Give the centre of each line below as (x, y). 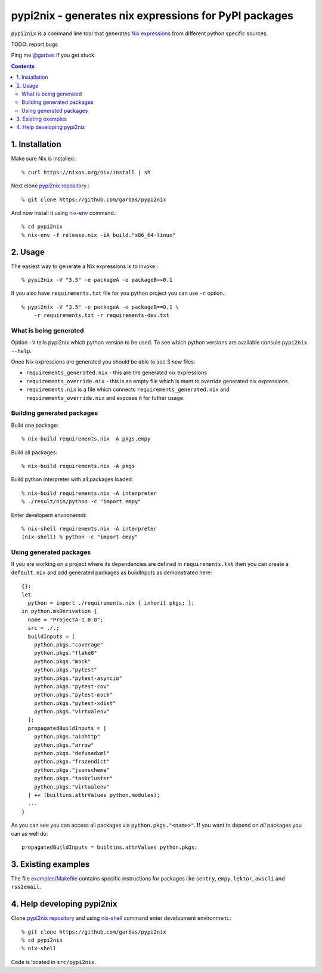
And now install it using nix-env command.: (64, 213)
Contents (23, 66)
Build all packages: (34, 452)
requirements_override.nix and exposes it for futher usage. (105, 398)
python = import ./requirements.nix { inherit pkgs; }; (111, 603)
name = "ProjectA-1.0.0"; (66, 620)
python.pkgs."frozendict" (72, 762)
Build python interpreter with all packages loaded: (72, 479)
